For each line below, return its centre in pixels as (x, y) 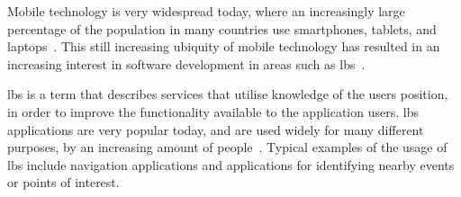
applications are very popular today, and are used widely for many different (216, 129)
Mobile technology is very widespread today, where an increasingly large (206, 11)
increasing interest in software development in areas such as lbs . (186, 63)
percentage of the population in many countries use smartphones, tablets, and (222, 28)
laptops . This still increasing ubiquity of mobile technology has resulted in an (224, 46)
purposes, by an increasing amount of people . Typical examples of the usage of (227, 147)
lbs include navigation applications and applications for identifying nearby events (231, 164)
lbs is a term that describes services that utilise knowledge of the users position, (228, 94)
